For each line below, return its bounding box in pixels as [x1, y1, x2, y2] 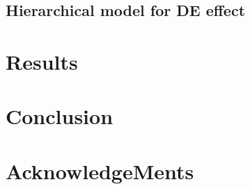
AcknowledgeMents [6, 156, 194, 185]
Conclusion [6, 102, 114, 130]
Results [6, 47, 78, 75]
